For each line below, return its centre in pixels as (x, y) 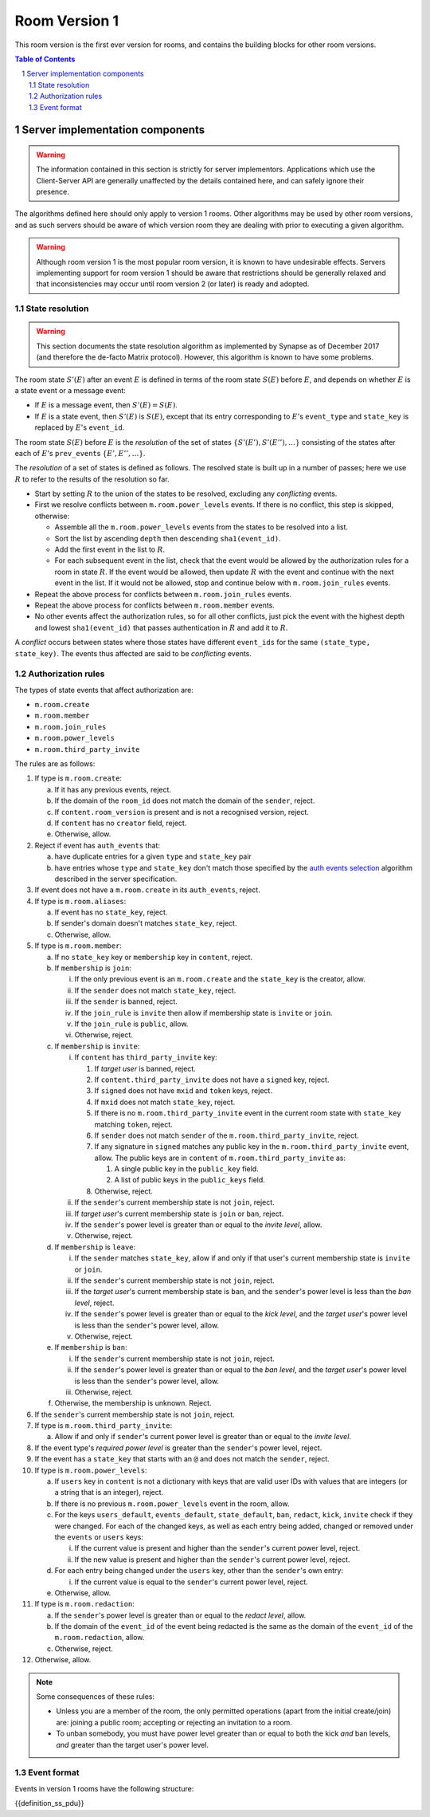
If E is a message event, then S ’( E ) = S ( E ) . (106, 405)
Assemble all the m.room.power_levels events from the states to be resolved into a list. (201, 527)
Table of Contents (45, 59)
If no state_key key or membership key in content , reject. (154, 957)
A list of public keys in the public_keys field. (190, 1180)
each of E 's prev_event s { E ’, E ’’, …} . (80, 453)
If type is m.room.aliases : (80, 901)
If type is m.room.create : (78, 778)
